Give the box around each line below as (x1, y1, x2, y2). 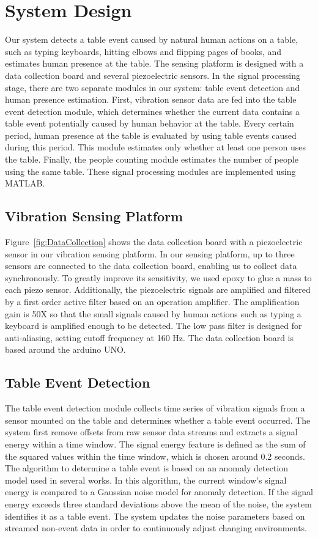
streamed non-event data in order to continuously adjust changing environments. (5, 521, 307, 534)
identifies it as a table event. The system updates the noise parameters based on (5, 509, 305, 522)
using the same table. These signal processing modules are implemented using (5, 164, 296, 177)
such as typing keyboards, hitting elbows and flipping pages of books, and (5, 45, 282, 57)
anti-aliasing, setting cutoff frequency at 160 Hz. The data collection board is (5, 331, 294, 344)
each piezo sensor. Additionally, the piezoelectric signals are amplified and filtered (5, 283, 311, 296)
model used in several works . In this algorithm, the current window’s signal (5, 473, 287, 486)
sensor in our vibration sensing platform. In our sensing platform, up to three (5, 247, 295, 260)
